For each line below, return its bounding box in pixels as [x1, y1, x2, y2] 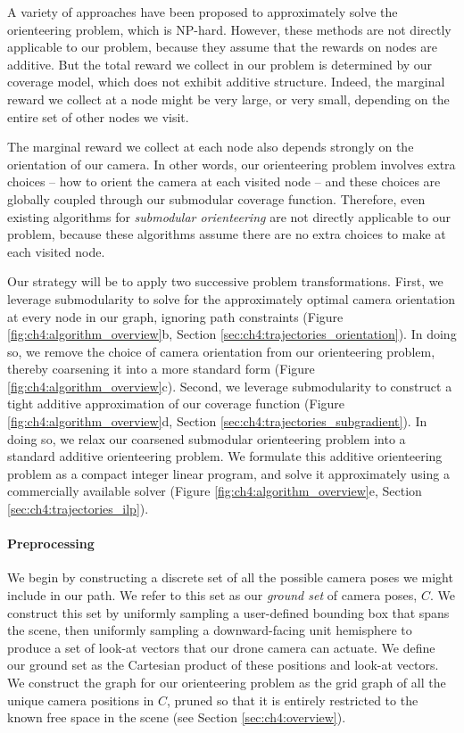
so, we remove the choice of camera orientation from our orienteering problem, [7, 342, 435, 360]
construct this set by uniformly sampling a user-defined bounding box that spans [7, 603, 450, 622]
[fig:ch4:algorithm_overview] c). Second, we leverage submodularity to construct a [7, 376, 452, 395]
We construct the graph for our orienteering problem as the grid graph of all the [7, 672, 446, 691]
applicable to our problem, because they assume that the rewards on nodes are [7, 37, 438, 56]
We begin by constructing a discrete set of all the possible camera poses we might [7, 568, 453, 587]
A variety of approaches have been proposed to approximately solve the [7, 3, 398, 21]
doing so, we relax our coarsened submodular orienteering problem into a [7, 429, 406, 448]
